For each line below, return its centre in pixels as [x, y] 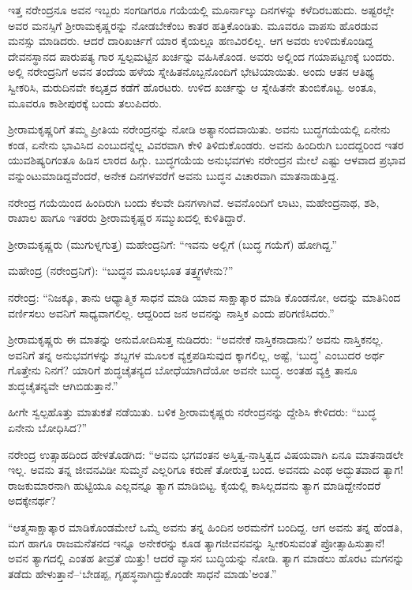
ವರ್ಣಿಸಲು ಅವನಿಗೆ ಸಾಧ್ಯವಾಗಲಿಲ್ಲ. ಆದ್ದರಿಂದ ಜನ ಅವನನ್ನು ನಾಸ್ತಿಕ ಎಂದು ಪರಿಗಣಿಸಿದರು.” [171, 312]
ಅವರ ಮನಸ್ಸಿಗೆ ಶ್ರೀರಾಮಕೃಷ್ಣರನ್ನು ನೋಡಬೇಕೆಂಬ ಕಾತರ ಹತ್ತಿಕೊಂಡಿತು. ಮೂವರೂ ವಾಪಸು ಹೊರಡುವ [193, 25]
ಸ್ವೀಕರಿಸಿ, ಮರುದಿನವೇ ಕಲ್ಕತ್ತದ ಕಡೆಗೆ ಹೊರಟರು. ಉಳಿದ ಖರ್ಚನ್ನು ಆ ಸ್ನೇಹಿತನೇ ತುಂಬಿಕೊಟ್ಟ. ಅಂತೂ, [192, 86]
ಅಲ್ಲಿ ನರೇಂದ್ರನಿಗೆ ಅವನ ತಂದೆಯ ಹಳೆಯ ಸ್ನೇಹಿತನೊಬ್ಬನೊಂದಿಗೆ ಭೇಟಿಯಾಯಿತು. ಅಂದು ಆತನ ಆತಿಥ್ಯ [191, 71]
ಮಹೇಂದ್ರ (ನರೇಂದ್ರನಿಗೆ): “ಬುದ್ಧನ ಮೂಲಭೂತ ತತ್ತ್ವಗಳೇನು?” [121, 271]
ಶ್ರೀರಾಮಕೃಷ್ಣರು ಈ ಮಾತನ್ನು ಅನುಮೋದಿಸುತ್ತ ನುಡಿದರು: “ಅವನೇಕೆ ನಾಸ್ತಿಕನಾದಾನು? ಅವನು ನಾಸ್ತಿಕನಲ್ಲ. [196, 339]
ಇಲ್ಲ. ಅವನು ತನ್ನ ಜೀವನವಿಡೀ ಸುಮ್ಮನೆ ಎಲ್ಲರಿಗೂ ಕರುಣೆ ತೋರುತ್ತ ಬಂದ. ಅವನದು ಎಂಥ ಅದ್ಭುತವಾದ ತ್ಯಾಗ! [206, 470]
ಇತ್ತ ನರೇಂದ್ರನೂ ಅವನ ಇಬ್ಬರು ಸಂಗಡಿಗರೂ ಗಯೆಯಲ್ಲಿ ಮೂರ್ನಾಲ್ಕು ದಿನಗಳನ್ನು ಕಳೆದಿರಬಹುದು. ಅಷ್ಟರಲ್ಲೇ [201, 9]
